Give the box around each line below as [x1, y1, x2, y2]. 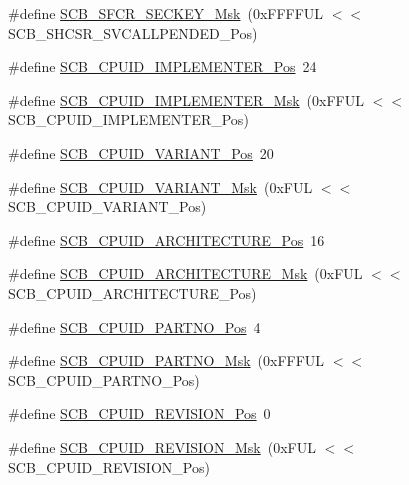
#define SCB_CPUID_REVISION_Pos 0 [8, 403, 271, 424]
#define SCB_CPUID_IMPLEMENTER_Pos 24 [8, 56, 317, 77]
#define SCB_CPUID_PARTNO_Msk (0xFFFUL [8, 350, 325, 371]
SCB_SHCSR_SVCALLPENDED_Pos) [8, 22, 258, 43]
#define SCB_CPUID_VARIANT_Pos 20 [8, 142, 274, 163]
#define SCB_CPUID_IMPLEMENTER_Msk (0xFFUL [8, 89, 364, 110]
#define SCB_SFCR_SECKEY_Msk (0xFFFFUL [8, 3, 324, 23]
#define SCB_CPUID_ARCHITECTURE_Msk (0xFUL [8, 263, 363, 284]
